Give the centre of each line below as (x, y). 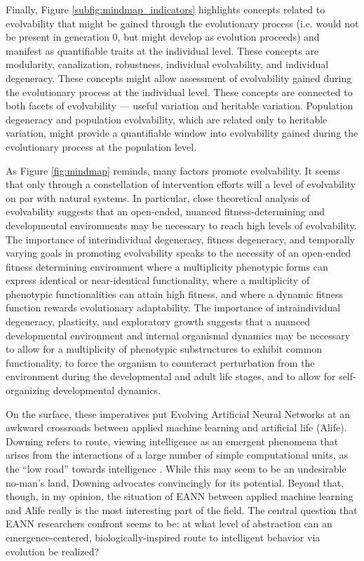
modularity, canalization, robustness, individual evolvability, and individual (167, 64)
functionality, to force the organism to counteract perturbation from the (160, 362)
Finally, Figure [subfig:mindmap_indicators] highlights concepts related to (166, 9)
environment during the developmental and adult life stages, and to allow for (171, 376)
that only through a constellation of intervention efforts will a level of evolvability (181, 184)
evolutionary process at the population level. (101, 146)
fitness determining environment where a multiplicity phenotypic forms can (167, 266)
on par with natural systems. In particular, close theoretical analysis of (158, 197)
